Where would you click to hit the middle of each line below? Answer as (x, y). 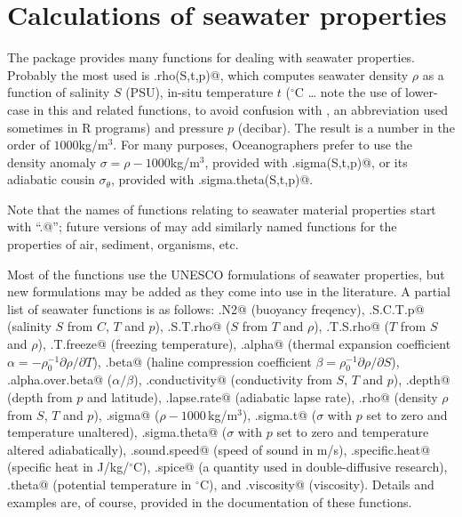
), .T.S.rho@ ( (351, 326)
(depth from (40, 397)
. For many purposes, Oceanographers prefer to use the (263, 145)
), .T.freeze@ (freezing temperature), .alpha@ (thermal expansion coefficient (244, 344)
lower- (422, 92)
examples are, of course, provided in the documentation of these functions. (210, 501)
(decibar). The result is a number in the (346, 127)
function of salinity (59, 92)
